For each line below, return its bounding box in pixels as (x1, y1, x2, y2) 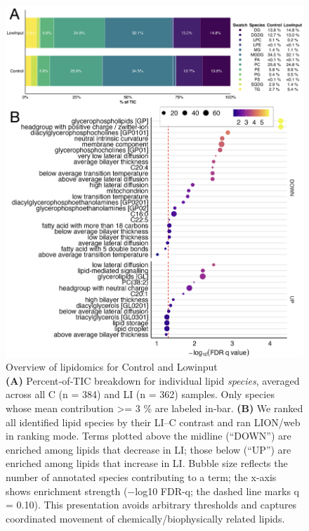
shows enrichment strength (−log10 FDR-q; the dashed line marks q (6, 483, 299, 498)
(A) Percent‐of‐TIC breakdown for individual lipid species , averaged (6, 373, 300, 388)
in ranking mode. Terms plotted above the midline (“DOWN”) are (6, 428, 291, 443)
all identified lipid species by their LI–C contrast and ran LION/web (6, 414, 301, 429)
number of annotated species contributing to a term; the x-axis (6, 469, 277, 484)
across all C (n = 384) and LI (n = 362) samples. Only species (6, 387, 275, 402)
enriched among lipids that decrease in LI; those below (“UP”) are (6, 442, 291, 456)
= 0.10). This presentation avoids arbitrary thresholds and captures (6, 497, 297, 512)
